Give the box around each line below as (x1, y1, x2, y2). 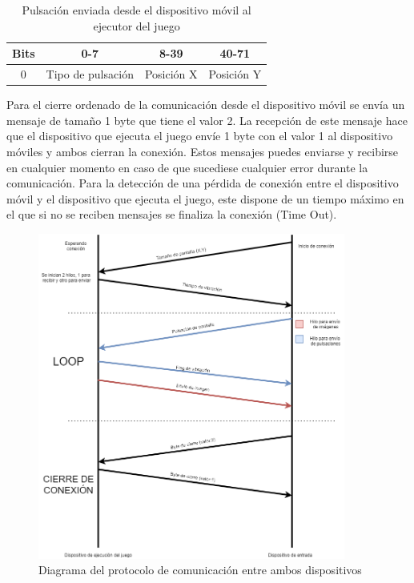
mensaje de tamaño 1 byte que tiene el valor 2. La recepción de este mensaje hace (6, 111, 408, 128)
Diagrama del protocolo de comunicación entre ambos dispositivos (38, 561, 362, 578)
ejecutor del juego (93, 17, 180, 34)
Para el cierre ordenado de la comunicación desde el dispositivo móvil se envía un (6, 96, 405, 113)
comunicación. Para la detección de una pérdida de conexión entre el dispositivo (6, 175, 399, 191)
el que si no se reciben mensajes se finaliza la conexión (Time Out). (6, 206, 337, 223)
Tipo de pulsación (46, 66, 134, 82)
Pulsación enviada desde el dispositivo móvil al (22, 2, 251, 18)
